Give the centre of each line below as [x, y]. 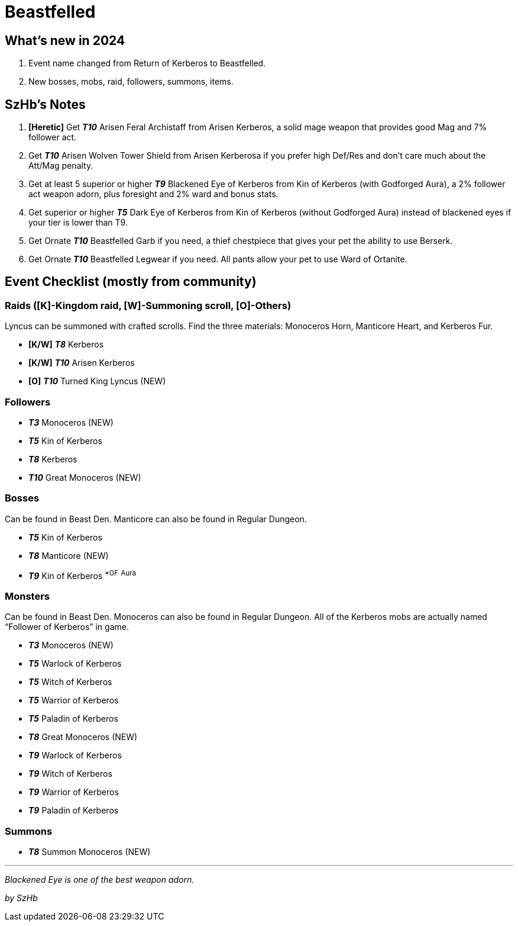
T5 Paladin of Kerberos [73, 719]
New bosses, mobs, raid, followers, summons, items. [131, 82]
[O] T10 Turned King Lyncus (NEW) [97, 381]
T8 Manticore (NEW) [69, 555]
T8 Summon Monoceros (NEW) [90, 851]
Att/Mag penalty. [61, 166]
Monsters [27, 596]
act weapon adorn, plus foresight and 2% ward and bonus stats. [153, 194]
